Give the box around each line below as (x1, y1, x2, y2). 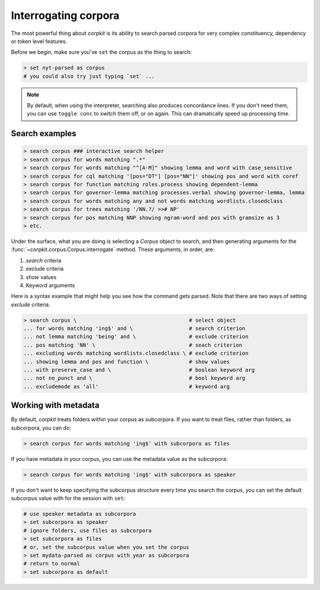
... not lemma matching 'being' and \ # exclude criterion (23, 334, 249, 340)
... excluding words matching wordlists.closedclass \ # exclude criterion (23, 350, 249, 357)
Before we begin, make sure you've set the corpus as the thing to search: (11, 49, 192, 56)
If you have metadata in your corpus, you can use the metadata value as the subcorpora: (11, 455, 228, 462)
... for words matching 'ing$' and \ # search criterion (23, 325, 246, 332)
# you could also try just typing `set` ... (23, 73, 155, 79)
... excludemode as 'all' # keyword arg (23, 383, 230, 390)
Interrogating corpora (11, 9, 120, 22)
